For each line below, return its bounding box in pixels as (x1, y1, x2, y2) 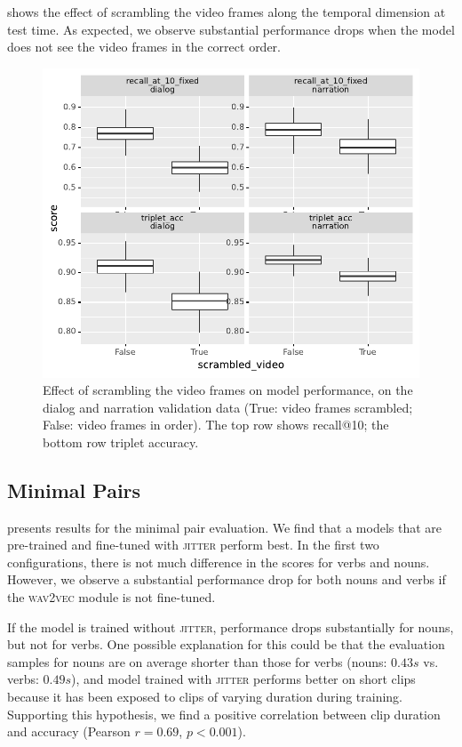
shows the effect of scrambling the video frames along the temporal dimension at (7, 3, 446, 20)
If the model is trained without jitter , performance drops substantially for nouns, (7, 617, 454, 636)
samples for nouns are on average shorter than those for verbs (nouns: (7, 652, 387, 671)
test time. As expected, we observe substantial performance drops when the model (7, 20, 455, 38)
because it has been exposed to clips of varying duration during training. (7, 687, 403, 706)
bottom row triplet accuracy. (43, 432, 199, 451)
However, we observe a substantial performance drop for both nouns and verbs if (7, 570, 446, 589)
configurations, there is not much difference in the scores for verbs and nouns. (7, 552, 430, 571)
